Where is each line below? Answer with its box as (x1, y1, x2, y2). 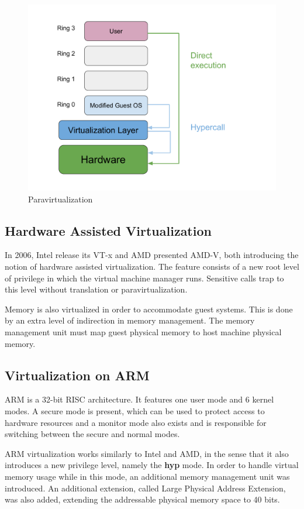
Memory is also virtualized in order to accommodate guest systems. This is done (5, 302, 293, 315)
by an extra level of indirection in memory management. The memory (5, 314, 255, 326)
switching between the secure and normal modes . (5, 428, 180, 440)
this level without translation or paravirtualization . (5, 283, 188, 295)
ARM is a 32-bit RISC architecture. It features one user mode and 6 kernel (5, 393, 274, 405)
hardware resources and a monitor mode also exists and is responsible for (5, 416, 267, 428)
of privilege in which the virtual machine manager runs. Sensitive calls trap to (5, 271, 284, 284)
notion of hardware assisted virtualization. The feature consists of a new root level (5, 260, 299, 272)
